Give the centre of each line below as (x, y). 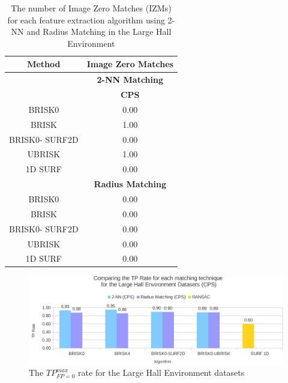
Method (44, 64)
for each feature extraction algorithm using (86, 20)
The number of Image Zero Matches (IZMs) (91, 8)
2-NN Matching (130, 80)
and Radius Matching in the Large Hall (99, 32)
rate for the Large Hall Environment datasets (161, 372)
